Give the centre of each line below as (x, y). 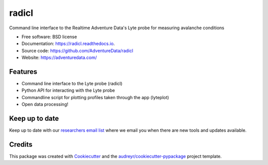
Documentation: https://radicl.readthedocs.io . (68, 44)
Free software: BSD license (49, 37)
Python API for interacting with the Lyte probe (68, 90)
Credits (21, 144)
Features (23, 72)
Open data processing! (45, 105)
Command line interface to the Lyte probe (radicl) (72, 84)
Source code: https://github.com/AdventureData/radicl (77, 51)
